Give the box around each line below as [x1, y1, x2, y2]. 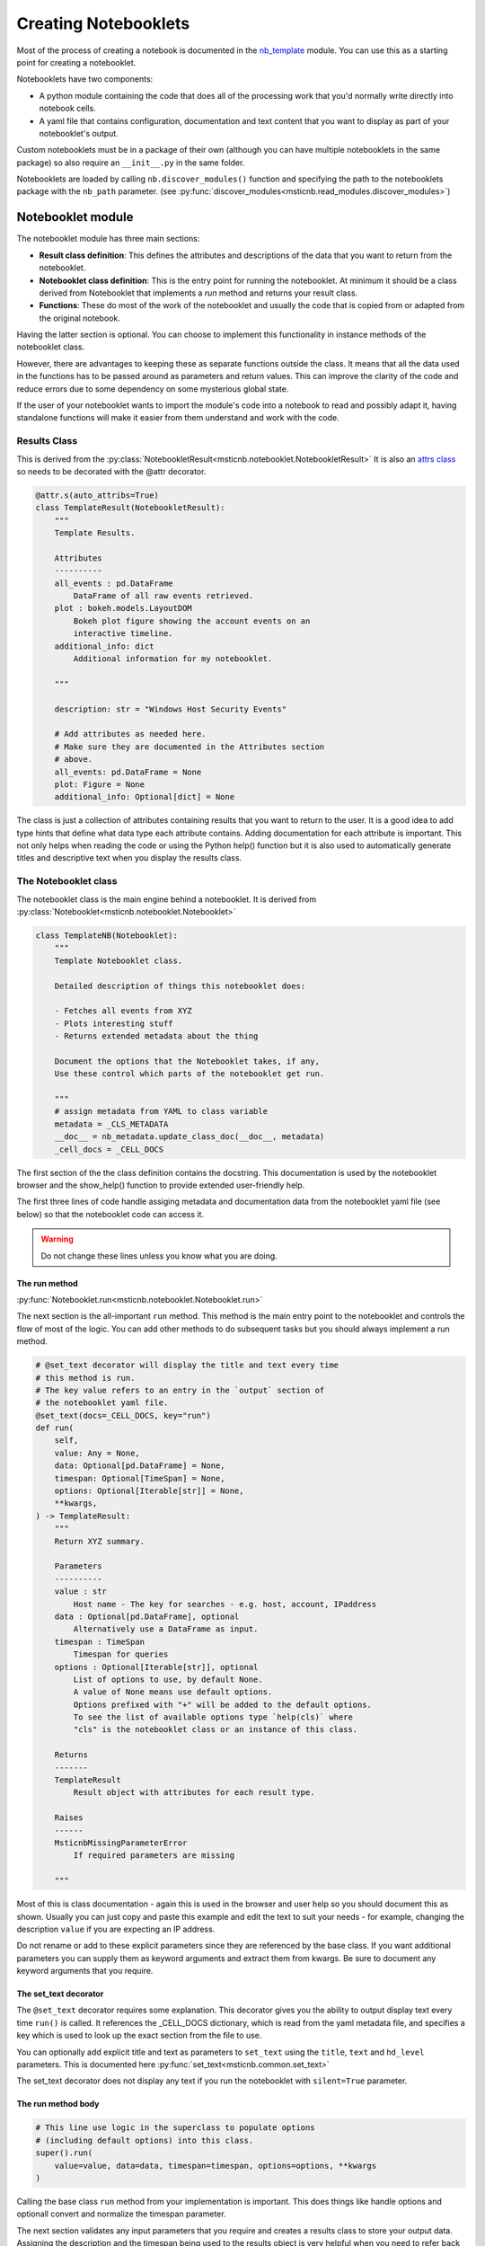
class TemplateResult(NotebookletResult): [35, 503, 225, 513]
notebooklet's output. [39, 128, 119, 138]
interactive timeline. [73, 629, 174, 639]
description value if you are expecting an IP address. [16, 1923, 216, 1934]
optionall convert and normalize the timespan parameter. [16, 2208, 226, 2219]
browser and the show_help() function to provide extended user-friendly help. [16, 1180, 305, 1190]
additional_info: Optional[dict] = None [54, 791, 235, 802]
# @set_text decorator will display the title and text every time [35, 1360, 339, 1370]
